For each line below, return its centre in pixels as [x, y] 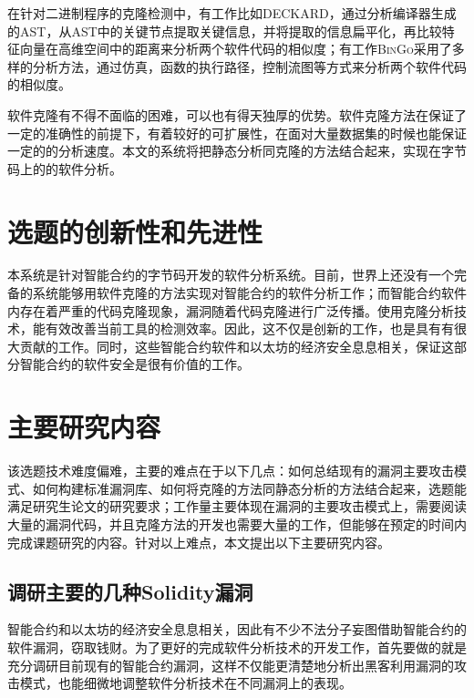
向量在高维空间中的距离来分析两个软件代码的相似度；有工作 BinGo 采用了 [236, 49]
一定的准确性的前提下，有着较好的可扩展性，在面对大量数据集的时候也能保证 [237, 133]
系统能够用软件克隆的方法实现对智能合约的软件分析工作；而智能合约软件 [249, 293]
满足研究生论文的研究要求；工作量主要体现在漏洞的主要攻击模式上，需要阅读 [237, 506]
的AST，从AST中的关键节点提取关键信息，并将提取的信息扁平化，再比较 [225, 31]
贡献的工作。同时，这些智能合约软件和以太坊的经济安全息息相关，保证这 [237, 346]
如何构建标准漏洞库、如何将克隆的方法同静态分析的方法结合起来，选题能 [249, 488]
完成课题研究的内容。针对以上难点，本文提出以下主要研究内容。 [199, 542]
